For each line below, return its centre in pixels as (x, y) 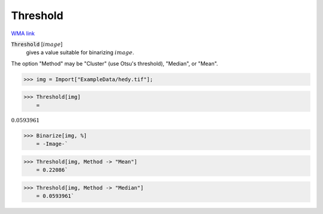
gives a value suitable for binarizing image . (80, 52)
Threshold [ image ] (37, 44)
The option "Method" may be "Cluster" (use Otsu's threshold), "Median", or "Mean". (115, 63)
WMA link (23, 33)
